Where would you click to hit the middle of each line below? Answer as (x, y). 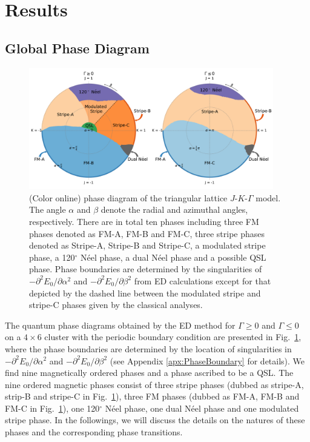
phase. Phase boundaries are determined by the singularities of (146, 269)
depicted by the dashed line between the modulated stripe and (145, 293)
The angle (48, 209)
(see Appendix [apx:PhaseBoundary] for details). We (207, 360)
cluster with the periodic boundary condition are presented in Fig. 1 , (173, 337)
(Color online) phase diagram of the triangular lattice (128, 197)
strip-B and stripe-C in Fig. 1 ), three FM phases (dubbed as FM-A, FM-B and (152, 396)
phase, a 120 (52, 257)
